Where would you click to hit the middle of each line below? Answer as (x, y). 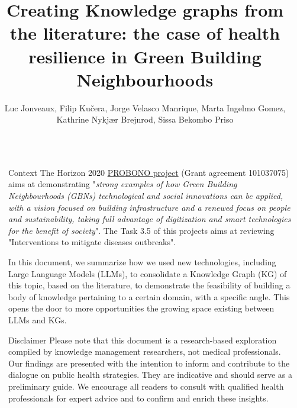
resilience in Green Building (145, 56)
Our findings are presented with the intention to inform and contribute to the (149, 363)
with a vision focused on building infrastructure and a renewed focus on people (149, 207)
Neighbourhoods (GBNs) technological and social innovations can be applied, (146, 196)
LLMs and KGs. (38, 320)
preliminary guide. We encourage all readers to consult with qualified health (146, 386)
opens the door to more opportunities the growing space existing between (141, 308)
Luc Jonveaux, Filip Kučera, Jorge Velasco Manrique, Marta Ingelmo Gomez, (145, 107)
